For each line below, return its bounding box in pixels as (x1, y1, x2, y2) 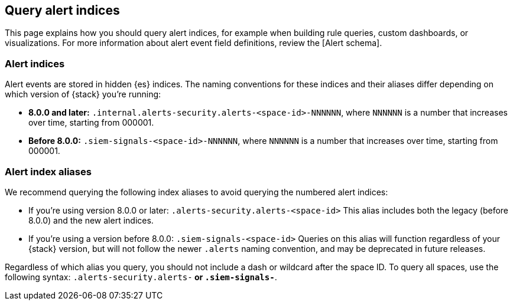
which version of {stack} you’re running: (5, 89, 161, 100)
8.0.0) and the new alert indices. (28, 215, 154, 225)
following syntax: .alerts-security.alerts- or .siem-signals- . (5, 271, 277, 282)
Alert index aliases (5, 165, 92, 178)
